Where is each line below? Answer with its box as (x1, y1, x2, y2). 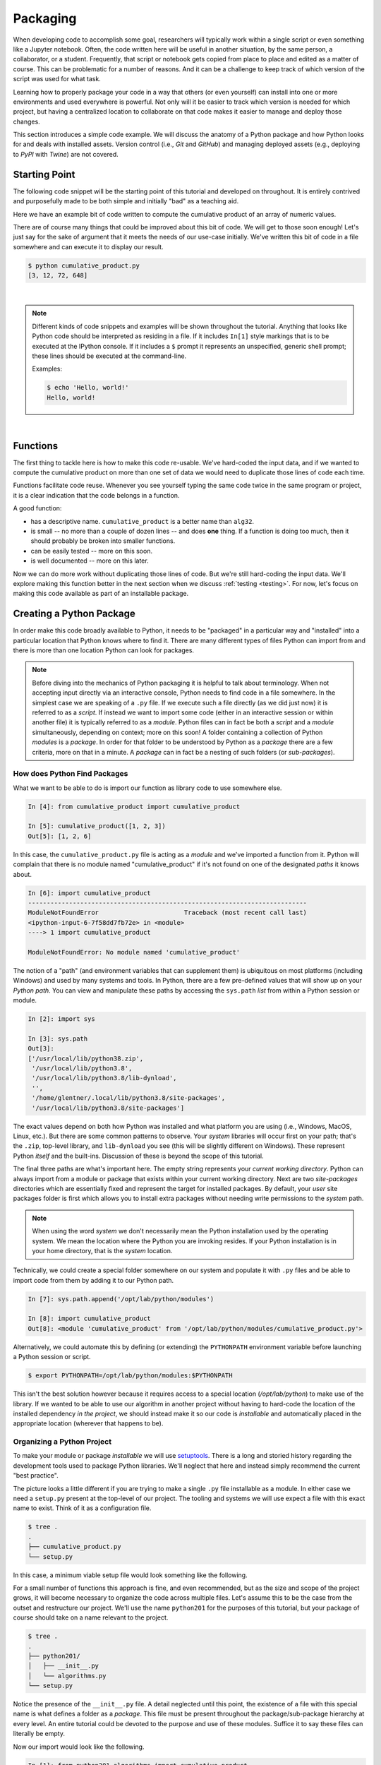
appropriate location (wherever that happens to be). (13, 1419, 164, 1428)
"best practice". (13, 1471, 59, 1480)
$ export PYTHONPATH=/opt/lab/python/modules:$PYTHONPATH (28, 1372, 233, 1380)
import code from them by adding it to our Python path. (13, 1276, 174, 1284)
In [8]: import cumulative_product (28, 1315, 151, 1323)
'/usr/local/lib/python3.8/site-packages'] (32, 1103, 185, 1112)
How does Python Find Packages (13, 769, 128, 779)
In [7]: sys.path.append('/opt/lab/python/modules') (28, 1295, 214, 1303)
